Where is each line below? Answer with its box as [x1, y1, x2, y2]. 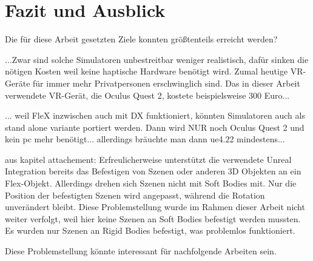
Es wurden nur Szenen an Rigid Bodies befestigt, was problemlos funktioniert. [5, 224, 295, 237]
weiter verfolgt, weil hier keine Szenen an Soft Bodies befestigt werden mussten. [5, 212, 301, 225]
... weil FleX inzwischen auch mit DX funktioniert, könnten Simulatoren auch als [5, 109, 305, 122]
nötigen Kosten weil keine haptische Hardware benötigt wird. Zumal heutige [5, 65, 288, 78]
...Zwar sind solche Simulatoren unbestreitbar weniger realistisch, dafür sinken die [5, 53, 309, 65]
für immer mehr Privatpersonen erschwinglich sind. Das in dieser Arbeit [33, 76, 300, 89]
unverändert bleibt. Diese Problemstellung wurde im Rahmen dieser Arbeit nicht [5, 200, 305, 213]
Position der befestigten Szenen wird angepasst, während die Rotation [5, 188, 265, 201]
